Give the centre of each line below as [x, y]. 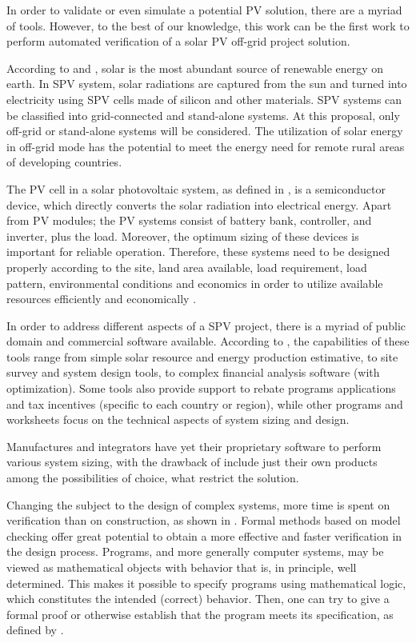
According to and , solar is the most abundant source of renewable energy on [195, 68]
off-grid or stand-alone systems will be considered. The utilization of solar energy [205, 131]
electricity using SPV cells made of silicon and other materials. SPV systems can [204, 99]
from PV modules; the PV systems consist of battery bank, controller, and [189, 220]
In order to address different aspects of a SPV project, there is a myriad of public [206, 325]
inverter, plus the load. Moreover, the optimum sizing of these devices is [183, 236]
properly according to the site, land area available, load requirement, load [187, 267]
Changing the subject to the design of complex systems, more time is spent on [198, 504]
